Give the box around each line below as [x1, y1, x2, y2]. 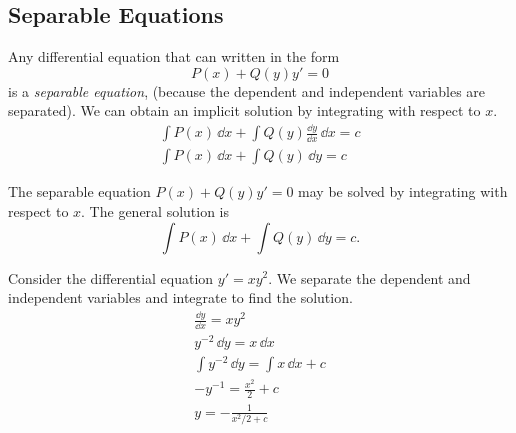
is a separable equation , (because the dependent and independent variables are [8, 80, 486, 101]
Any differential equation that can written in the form [8, 46, 340, 67]
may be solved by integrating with [298, 181, 508, 202]
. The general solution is [81, 200, 230, 221]
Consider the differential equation [8, 267, 214, 288]
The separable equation [8, 181, 151, 202]
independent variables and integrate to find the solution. [8, 287, 353, 308]
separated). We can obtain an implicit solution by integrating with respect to [8, 100, 481, 121]
